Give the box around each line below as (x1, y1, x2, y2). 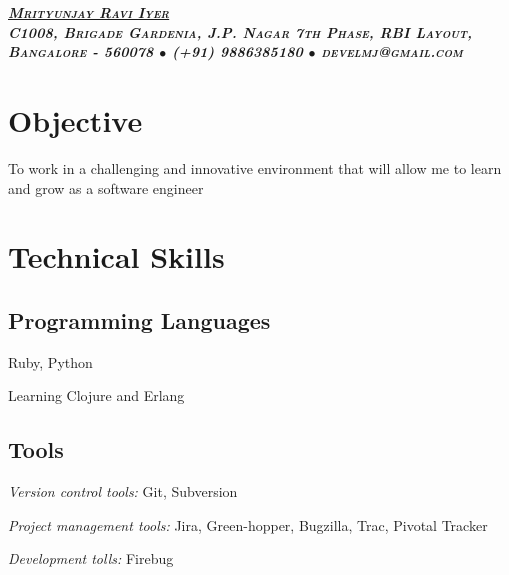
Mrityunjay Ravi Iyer (8, 2, 170, 22)
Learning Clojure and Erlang (8, 385, 185, 406)
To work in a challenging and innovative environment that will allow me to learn (8, 157, 502, 178)
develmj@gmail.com (321, 41, 463, 62)
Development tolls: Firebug (8, 548, 174, 569)
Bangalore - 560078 (8, 41, 154, 62)
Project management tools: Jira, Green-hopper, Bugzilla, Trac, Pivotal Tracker (8, 514, 488, 535)
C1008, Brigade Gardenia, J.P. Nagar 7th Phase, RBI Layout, (8, 21, 472, 42)
